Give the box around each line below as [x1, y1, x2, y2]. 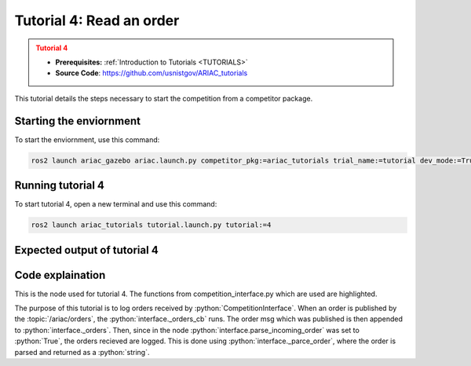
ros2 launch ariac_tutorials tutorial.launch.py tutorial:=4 [31, 221, 272, 229]
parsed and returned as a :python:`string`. [14, 347, 150, 357]
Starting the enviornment [14, 114, 141, 127]
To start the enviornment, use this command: [14, 134, 160, 145]
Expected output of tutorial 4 [14, 243, 159, 257]
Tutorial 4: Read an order [14, 12, 180, 29]
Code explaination [14, 268, 106, 282]
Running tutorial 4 [14, 179, 105, 192]
